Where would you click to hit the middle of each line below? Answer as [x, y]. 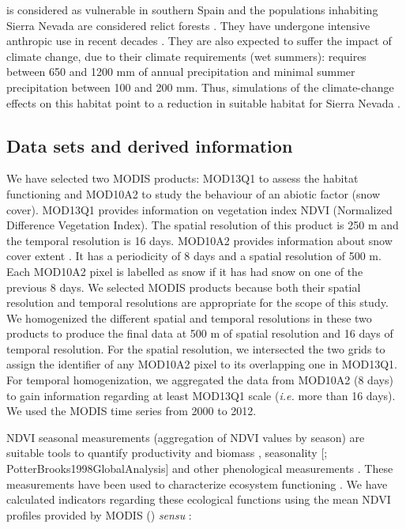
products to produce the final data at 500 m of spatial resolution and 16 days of [200, 333]
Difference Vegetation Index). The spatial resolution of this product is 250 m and [203, 225]
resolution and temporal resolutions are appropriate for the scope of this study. [197, 302]
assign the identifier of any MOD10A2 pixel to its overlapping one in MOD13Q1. [202, 364]
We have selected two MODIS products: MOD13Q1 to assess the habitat [182, 178]
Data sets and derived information [150, 145]
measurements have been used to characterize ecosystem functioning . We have [197, 484]
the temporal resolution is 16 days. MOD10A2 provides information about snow [199, 240]
